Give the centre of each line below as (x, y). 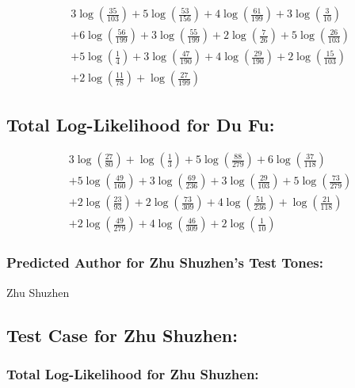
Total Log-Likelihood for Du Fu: (141, 124)
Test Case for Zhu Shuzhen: (122, 335)
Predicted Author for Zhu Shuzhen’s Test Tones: (165, 262)
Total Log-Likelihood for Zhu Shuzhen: (133, 373)
